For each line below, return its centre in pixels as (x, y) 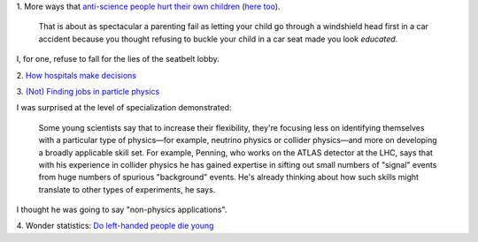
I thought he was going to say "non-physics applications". (122, 210)
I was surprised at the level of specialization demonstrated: (124, 108)
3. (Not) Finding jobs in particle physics (88, 91)
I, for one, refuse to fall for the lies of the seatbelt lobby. (118, 59)
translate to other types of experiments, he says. (127, 189)
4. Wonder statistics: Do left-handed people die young (115, 226)
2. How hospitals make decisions (77, 75)
